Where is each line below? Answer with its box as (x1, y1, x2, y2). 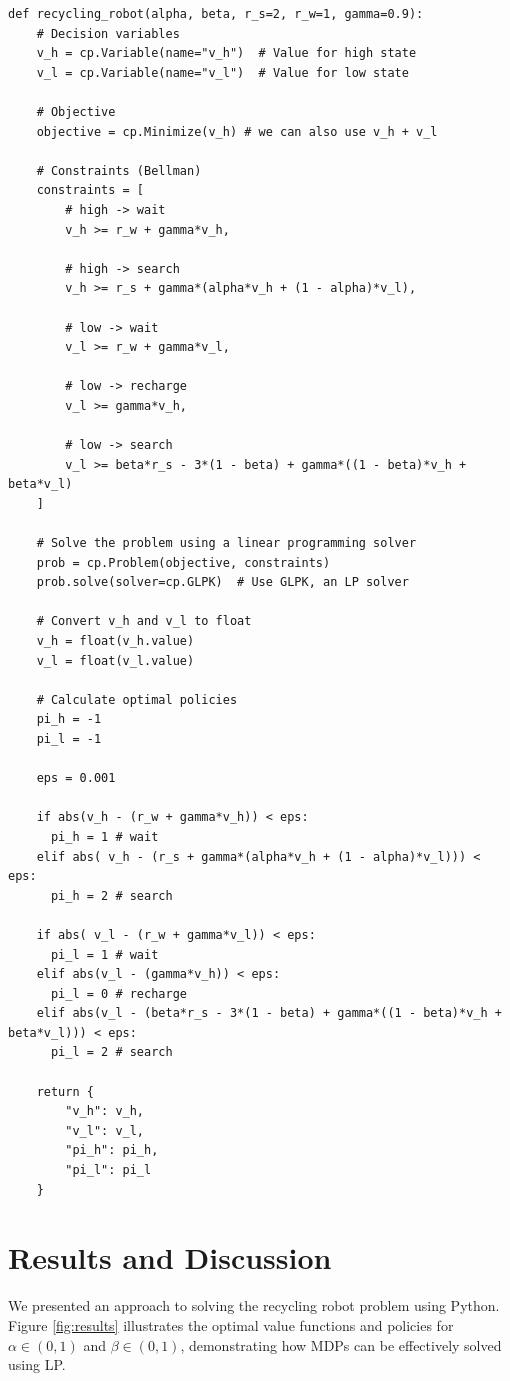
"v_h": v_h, (65, 1104, 145, 1119)
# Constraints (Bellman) (36, 163, 202, 178)
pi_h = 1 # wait (50, 829, 159, 844)
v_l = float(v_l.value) (36, 653, 195, 668)
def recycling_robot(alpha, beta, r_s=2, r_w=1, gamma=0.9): (8, 7, 424, 21)
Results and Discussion (8, 1237, 332, 1278)
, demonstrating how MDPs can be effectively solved (180, 1334, 502, 1355)
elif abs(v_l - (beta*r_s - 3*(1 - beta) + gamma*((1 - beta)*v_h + (36, 1006, 502, 1021)
